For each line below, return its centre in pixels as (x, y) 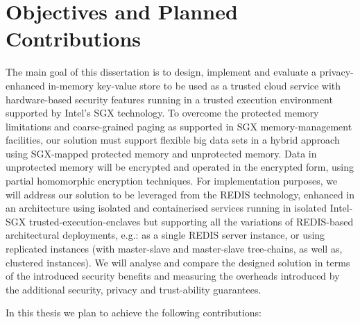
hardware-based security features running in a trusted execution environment (169, 99)
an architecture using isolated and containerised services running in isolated (166, 208)
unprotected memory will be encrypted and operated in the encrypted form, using (180, 167)
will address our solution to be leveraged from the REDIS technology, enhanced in (180, 194)
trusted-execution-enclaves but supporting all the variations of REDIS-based (191, 221)
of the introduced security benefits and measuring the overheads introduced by (173, 276)
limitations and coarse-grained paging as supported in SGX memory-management (179, 126)
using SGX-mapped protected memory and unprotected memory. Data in (161, 153)
